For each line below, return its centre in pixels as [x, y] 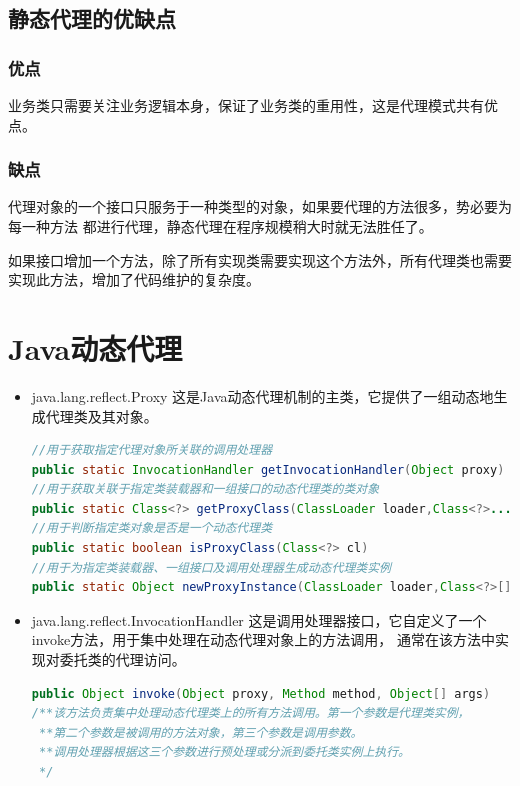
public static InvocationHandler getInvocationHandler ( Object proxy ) [268, 469]
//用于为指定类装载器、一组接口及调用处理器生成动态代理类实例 [211, 567]
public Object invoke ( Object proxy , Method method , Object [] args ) [261, 693]
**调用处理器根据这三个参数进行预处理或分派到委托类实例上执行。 [224, 752]
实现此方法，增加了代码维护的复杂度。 [134, 279]
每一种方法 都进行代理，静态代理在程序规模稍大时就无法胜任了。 [220, 226]
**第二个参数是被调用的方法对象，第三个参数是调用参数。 [200, 732]
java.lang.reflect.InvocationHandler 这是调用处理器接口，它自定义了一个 [259, 619]
